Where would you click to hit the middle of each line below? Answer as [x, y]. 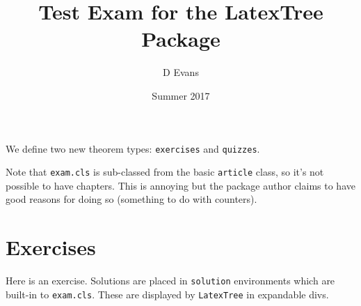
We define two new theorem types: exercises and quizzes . [133, 148]
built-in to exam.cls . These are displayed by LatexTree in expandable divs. [167, 294]
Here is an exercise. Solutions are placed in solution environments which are [170, 281]
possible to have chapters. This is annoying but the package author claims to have [180, 185]
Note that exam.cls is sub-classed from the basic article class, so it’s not [165, 172]
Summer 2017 [181, 95]
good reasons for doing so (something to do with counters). [131, 199]
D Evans [181, 72]
